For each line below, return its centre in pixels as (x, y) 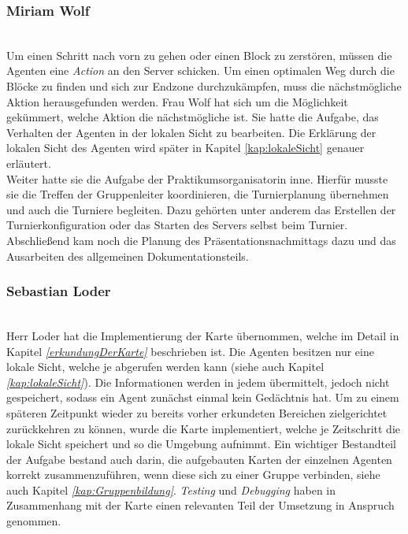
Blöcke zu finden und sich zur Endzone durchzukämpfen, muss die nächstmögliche (204, 86)
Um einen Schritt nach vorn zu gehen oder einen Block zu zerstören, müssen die (199, 55)
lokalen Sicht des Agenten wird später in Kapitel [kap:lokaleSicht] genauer (185, 148)
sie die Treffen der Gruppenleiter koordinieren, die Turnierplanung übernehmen (198, 194)
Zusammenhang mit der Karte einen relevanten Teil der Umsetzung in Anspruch (200, 505)
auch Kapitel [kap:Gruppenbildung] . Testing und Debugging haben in (171, 489)
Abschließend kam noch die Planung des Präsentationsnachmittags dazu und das (201, 240)
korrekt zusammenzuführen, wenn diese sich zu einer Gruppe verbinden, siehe (193, 475)
